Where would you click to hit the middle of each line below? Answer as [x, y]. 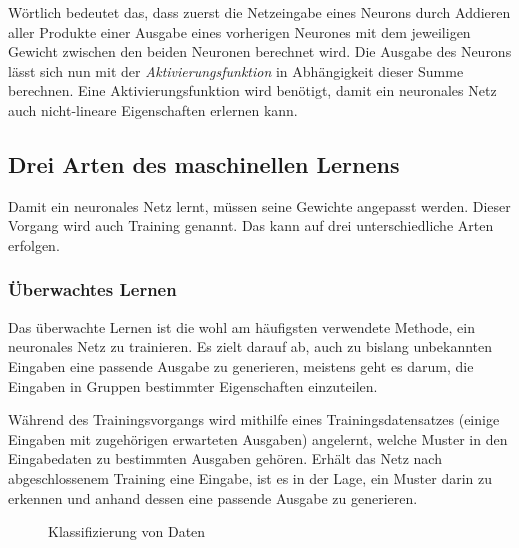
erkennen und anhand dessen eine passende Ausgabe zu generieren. [213, 497]
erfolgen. [34, 244]
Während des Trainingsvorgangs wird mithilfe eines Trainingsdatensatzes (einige [254, 419]
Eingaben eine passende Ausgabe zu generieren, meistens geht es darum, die [241, 365]
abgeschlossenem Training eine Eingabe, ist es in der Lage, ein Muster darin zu [250, 477]
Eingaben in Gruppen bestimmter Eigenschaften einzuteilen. [193, 385]
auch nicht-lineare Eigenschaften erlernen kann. [153, 109]
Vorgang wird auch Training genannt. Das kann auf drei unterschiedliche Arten [251, 225]
